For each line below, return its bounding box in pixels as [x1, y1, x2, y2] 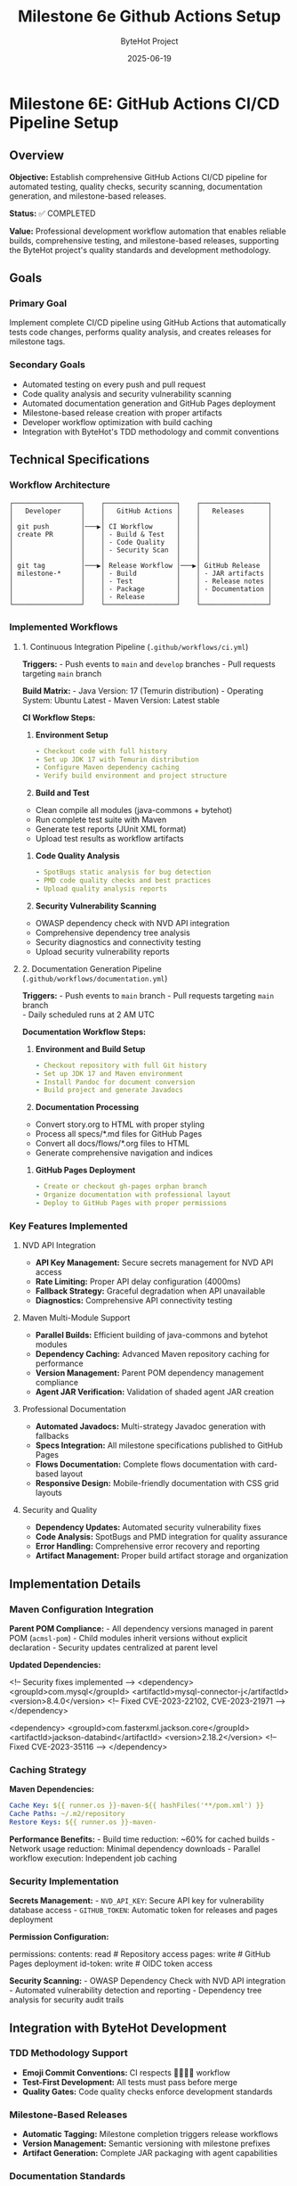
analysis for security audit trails [9, 1994, 124, 2005]
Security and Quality [21, 1505, 98, 1516]
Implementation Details [9, 1576, 141, 1591]
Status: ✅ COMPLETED [9, 208, 96, 218]
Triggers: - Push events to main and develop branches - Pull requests [21, 658, 276, 670]
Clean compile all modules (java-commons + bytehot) [35, 805, 233, 816]
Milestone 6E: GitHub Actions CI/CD [9, 94, 280, 113]
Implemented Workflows [9, 621, 118, 634]
